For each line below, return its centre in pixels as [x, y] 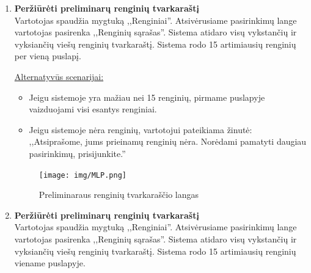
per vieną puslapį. [48, 56]
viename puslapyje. [50, 263]
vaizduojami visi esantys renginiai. [93, 109]
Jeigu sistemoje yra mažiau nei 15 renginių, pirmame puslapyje [147, 97]
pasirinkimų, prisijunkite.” [77, 153]
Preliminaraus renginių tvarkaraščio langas [119, 195]
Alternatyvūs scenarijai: [59, 76]
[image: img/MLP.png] [82, 175]
